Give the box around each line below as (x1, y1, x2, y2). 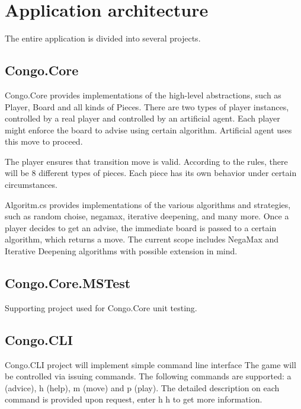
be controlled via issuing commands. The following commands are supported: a (5, 370, 292, 382)
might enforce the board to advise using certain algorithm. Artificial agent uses (5, 123, 292, 136)
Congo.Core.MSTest (5, 274, 131, 292)
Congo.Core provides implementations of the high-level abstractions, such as (5, 88, 281, 101)
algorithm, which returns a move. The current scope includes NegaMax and (5, 233, 279, 245)
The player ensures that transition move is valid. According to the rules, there (5, 155, 288, 167)
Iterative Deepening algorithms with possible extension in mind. (5, 245, 238, 257)
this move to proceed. (5, 135, 83, 148)
